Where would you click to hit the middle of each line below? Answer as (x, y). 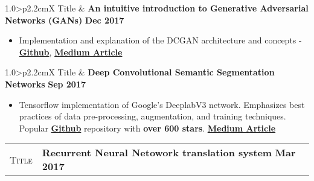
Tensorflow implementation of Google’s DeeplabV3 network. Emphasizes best (162, 104)
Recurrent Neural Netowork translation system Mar (169, 153)
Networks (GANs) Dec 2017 (65, 20)
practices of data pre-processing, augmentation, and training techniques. (152, 116)
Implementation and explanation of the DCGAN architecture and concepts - (160, 40)
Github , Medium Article (71, 52)
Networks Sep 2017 (46, 84)
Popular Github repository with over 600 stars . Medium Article (147, 128)
